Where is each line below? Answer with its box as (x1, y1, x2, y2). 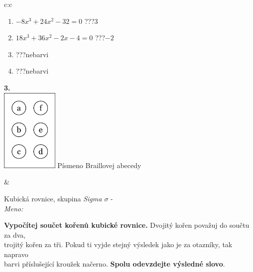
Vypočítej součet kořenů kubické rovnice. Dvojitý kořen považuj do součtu (4, 220, 250, 230)
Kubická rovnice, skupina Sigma (4, 193, 102, 203)
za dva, (4, 229, 26, 240)
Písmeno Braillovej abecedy (57, 160, 141, 170)
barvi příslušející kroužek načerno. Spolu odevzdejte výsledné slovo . (4, 259, 225, 269)
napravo (4, 249, 28, 259)
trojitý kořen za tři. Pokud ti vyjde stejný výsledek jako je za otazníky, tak (4, 239, 233, 250)
